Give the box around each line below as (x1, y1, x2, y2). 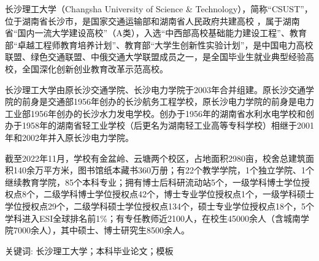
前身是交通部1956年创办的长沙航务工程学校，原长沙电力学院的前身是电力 (21, 95, 314, 108)
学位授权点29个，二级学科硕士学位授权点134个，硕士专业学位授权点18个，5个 (5, 199, 314, 212)
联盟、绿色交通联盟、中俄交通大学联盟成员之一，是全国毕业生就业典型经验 (5, 50, 306, 63)
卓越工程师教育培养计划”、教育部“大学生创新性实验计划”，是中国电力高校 (17, 38, 313, 51)
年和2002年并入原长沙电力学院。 (5, 130, 134, 143)
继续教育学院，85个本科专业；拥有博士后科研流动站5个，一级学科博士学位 (5, 175, 301, 188)
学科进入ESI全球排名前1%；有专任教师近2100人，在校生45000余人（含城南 (5, 211, 301, 224)
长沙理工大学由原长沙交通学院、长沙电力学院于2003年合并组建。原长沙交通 (5, 83, 306, 96)
